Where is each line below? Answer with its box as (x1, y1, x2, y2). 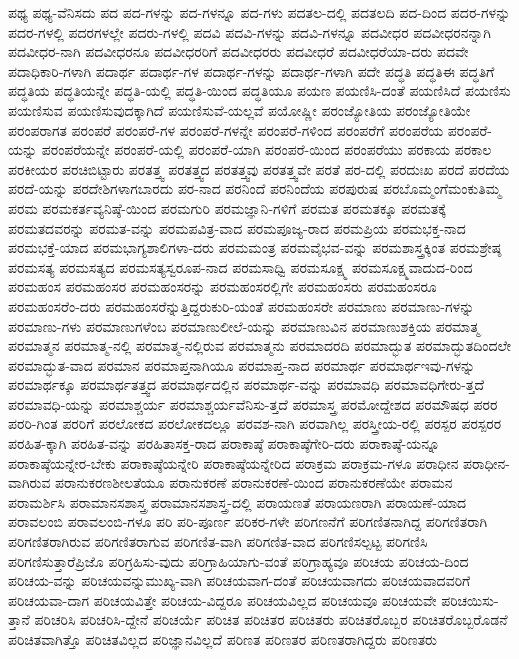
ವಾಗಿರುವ (8, 472, 51, 493)
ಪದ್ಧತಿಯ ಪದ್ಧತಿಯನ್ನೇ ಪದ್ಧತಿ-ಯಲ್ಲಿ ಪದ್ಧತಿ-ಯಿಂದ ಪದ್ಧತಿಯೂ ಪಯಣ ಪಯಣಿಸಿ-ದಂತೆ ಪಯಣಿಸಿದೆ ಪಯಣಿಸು (8, 80, 511, 101)
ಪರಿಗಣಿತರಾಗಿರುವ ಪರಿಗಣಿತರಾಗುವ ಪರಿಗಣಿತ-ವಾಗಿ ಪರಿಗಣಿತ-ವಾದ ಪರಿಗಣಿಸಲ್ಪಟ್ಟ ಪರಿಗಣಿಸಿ (8, 531, 428, 552)
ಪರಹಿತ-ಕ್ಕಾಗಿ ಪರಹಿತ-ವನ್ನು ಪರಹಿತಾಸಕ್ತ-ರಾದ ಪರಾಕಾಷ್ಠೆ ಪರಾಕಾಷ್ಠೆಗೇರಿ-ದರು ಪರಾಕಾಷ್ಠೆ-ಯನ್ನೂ (8, 433, 440, 454)
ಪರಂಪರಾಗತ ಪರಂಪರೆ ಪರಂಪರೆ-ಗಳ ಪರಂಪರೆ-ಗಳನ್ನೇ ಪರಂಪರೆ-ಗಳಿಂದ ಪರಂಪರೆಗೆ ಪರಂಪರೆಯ (8, 119, 444, 140)
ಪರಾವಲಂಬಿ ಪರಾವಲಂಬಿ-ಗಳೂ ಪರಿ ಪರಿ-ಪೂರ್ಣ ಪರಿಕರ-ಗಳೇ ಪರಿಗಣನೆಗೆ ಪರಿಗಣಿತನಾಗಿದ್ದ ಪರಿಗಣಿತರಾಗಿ (8, 511, 488, 532)
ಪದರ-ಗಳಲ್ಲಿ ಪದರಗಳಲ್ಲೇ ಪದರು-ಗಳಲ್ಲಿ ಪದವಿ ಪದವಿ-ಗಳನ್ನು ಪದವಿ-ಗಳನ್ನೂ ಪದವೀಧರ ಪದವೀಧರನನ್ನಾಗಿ (8, 21, 491, 42)
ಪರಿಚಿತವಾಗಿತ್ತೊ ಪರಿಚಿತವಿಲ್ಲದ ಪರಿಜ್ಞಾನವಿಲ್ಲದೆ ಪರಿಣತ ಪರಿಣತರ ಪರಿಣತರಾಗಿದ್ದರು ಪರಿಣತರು (8, 629, 437, 649)
